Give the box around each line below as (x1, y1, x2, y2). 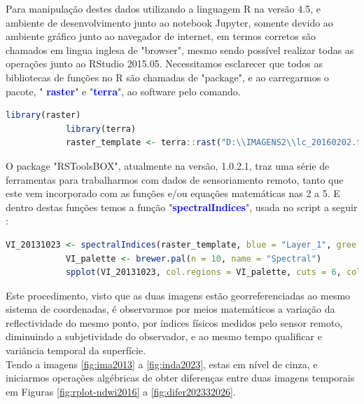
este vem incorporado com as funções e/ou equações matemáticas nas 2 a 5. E (6, 186, 340, 201)
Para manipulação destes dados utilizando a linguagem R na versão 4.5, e (6, 1, 321, 15)
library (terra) (65, 123, 136, 134)
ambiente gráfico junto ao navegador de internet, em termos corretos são (6, 29, 316, 43)
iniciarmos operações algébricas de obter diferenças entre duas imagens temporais (6, 370, 355, 385)
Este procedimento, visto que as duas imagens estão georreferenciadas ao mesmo (6, 288, 351, 302)
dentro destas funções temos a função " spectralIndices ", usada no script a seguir (6, 199, 358, 214)
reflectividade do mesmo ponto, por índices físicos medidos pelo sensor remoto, (6, 315, 343, 330)
